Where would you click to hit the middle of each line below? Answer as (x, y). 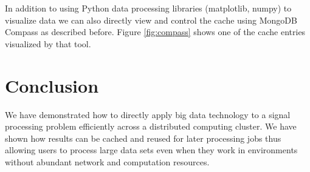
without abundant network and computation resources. (107, 161)
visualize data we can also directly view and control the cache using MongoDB (151, 20)
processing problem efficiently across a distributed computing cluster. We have (151, 126)
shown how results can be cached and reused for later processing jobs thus (143, 138)
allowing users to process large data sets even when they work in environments (151, 150)
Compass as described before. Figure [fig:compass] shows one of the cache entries (155, 32)
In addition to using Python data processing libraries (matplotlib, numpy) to (148, 8)
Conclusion (52, 85)
